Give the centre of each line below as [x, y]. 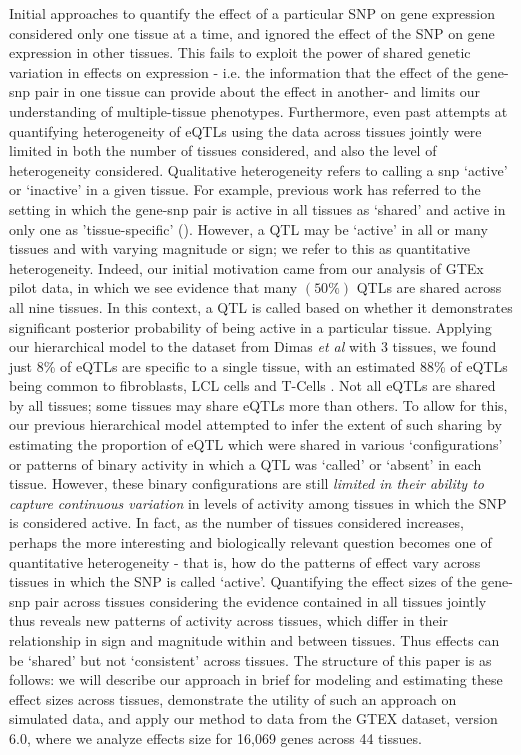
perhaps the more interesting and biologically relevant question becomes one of [250, 542]
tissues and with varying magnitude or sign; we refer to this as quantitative [240, 248]
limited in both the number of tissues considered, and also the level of [223, 150]
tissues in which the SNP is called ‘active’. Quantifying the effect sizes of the [243, 581]
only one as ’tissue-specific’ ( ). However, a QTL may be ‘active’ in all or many [248, 228]
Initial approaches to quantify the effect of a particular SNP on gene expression [252, 13]
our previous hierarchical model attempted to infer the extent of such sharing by [255, 424]
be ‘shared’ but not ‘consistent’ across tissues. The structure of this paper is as [250, 659]
